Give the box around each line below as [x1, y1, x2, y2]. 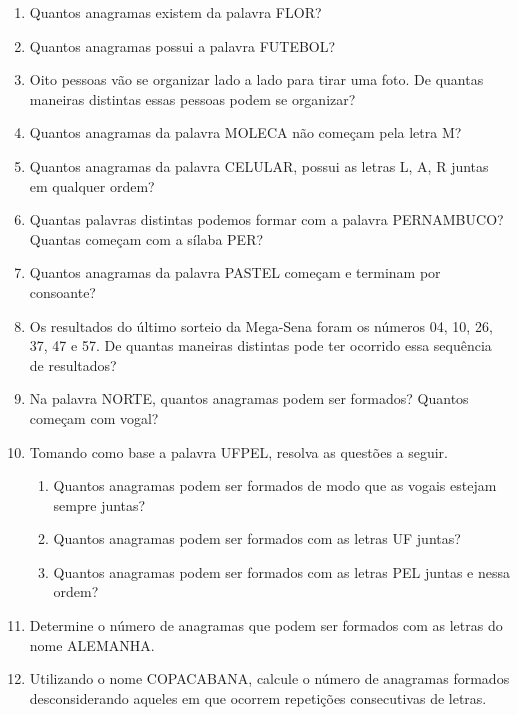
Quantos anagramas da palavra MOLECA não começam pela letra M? [29, 122, 462, 143]
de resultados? [29, 354, 117, 375]
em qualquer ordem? [29, 175, 155, 196]
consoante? [29, 281, 96, 302]
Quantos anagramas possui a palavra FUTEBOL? [29, 35, 336, 56]
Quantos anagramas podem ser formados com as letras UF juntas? [53, 528, 461, 549]
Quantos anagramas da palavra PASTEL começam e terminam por [29, 262, 441, 283]
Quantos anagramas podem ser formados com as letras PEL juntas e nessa [53, 561, 510, 582]
